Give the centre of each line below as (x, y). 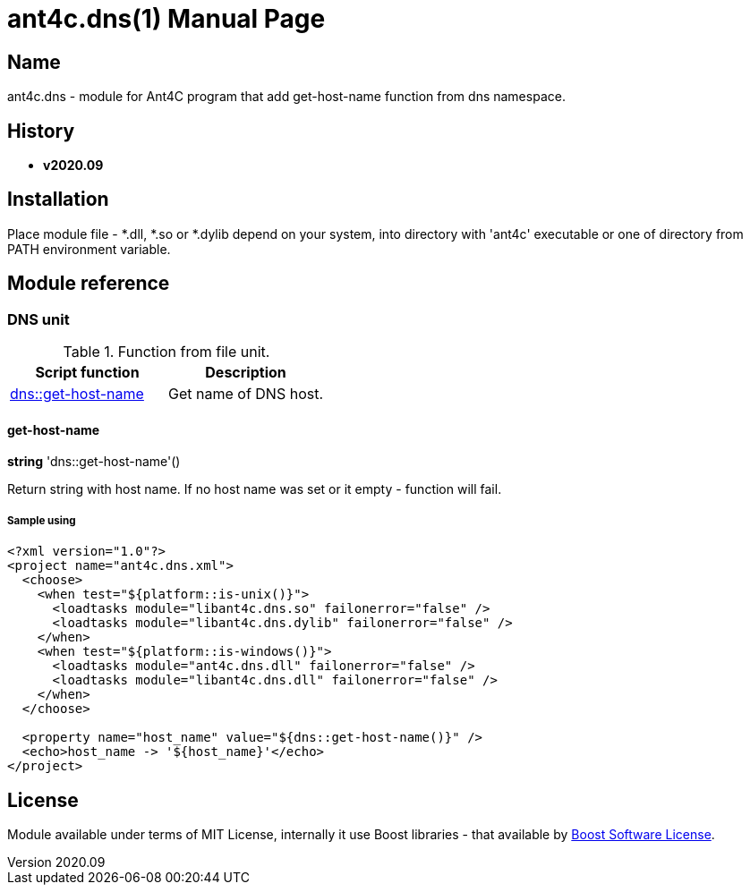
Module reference (89, 284)
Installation (58, 200)
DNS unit (38, 319)
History (41, 131)
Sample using (42, 520)
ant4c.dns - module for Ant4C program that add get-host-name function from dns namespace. (286, 97)
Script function (87, 373)
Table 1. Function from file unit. (166, 352)
